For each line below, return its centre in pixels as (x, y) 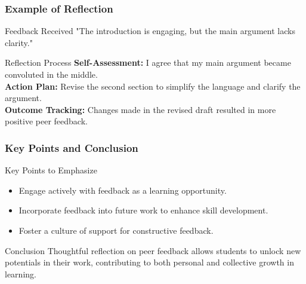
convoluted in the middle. (51, 74)
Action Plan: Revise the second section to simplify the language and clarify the (153, 86)
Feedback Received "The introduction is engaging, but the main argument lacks (150, 31)
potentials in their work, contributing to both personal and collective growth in (149, 262)
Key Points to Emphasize (51, 170)
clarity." (19, 42)
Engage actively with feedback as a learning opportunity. (123, 190)
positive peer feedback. (46, 121)
